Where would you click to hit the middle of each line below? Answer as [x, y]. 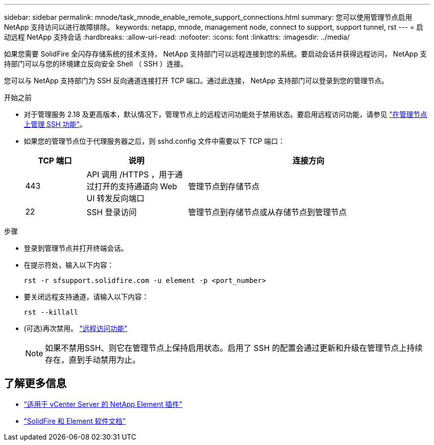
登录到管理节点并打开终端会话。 [76, 248]
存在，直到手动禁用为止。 [93, 360]
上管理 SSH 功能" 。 [55, 124]
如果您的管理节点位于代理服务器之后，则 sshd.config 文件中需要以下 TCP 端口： [155, 141]
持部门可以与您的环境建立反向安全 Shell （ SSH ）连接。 [96, 64]
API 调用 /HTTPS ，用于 [131, 174]
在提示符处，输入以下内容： [69, 265]
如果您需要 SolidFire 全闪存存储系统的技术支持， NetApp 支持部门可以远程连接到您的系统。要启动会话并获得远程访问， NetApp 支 [216, 54]
